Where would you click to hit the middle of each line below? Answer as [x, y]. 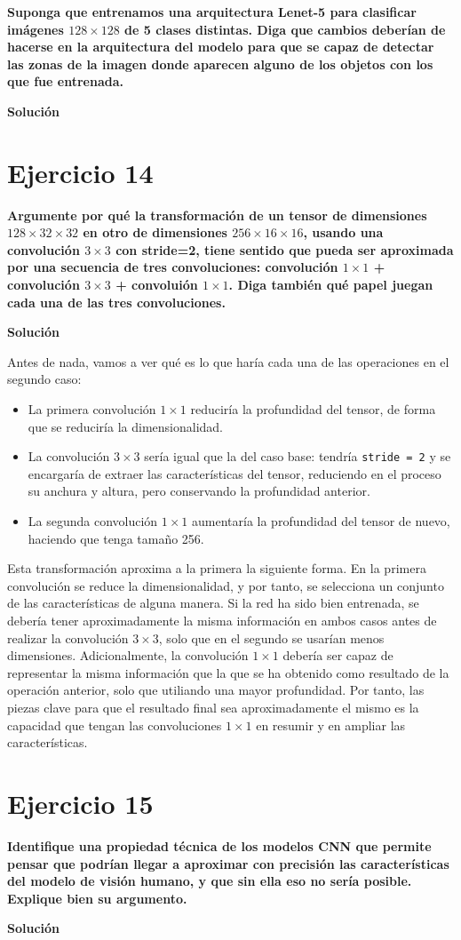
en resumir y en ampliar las [331, 725]
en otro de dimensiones [155, 232]
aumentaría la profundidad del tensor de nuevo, [321, 521]
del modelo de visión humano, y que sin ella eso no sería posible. [210, 881]
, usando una [343, 232]
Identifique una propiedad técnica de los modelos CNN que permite [219, 845]
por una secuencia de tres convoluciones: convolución [173, 267]
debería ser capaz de [338, 655]
